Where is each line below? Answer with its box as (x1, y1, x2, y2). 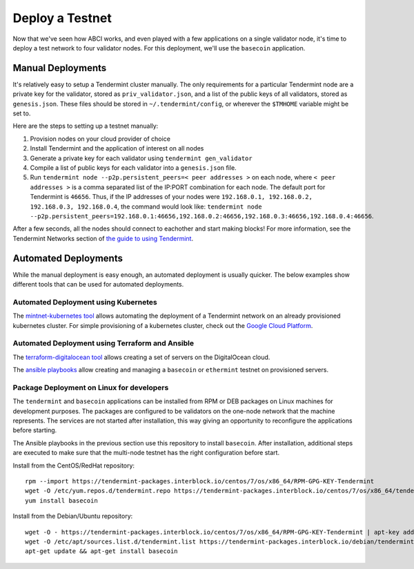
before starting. (12, 426, 57, 434)
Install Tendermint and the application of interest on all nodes (30, 144, 204, 153)
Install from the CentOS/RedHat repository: (12, 461, 135, 470)
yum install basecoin (25, 496, 98, 504)
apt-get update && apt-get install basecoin (25, 548, 179, 555)
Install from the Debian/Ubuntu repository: (12, 512, 133, 521)
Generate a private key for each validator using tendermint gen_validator (30, 154, 253, 162)
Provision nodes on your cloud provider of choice (30, 135, 170, 143)
